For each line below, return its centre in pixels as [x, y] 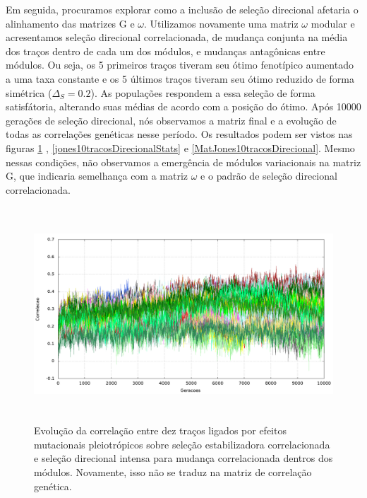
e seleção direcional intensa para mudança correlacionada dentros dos [183, 458]
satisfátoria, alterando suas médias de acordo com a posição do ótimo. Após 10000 [183, 106]
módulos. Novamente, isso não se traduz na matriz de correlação [173, 472]
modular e [333, 23]
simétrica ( [29, 92]
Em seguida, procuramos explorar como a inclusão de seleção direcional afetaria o [182, 9]
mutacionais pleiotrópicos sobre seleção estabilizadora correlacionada [182, 444]
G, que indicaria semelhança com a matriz [97, 176]
